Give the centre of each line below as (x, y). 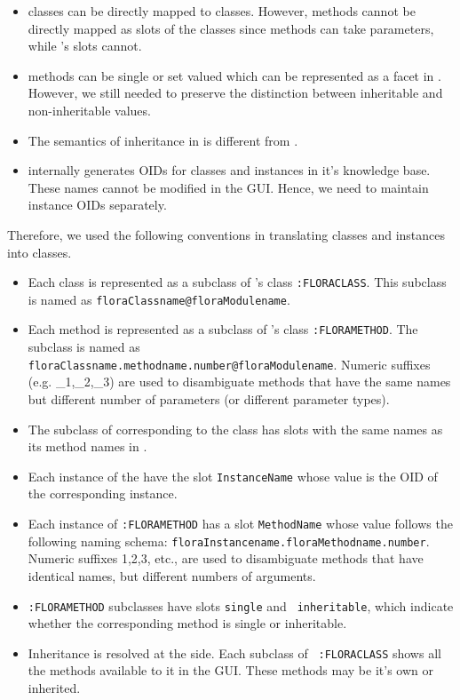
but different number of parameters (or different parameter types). (209, 399)
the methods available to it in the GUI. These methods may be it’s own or (230, 670)
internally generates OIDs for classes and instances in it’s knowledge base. (229, 170)
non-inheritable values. (89, 110)
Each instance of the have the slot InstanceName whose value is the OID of (233, 476)
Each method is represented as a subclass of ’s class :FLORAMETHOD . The (223, 329)
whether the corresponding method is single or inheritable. (187, 623)
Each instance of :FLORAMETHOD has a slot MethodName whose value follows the (240, 524)
